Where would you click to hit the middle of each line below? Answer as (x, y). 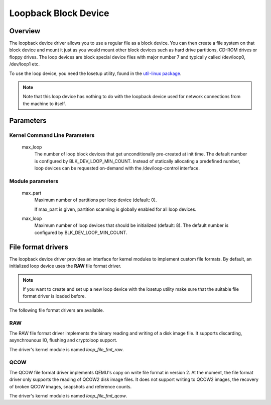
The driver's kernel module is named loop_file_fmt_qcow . (68, 395)
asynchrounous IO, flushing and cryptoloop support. (63, 340)
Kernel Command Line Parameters (52, 135)
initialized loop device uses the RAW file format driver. (65, 266)
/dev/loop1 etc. (25, 64)
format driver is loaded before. (54, 296)
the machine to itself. (44, 104)
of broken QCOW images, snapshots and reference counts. (71, 386)
